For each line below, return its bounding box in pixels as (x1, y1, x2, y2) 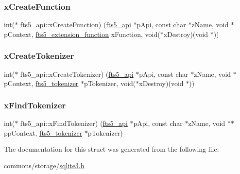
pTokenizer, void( (84, 78, 136, 88)
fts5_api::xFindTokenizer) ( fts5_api (20, 118, 128, 128)
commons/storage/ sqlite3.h (4, 160, 85, 170)
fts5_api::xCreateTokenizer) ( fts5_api (20, 69, 134, 79)
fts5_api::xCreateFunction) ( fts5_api (20, 19, 131, 30)
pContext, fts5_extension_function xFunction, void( (4, 29, 160, 39)
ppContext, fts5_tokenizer (4, 127, 83, 138)
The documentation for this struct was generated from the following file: (4, 144, 219, 154)
